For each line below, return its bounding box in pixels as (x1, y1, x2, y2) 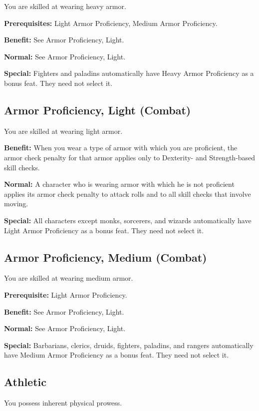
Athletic (4, 374, 46, 390)
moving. (4, 198, 28, 209)
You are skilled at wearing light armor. (4, 125, 123, 136)
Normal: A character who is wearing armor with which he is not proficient (4, 179, 235, 189)
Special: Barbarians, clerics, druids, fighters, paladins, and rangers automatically (4, 340, 254, 350)
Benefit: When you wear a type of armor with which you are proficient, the (4, 142, 238, 153)
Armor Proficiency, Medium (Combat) (4, 249, 207, 265)
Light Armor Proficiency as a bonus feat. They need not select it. (4, 225, 204, 235)
